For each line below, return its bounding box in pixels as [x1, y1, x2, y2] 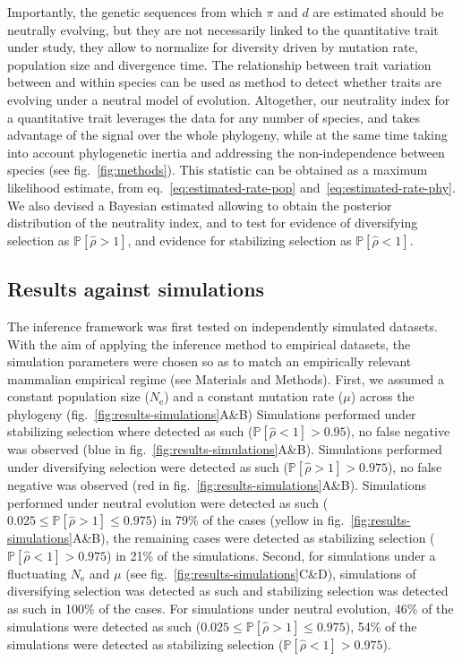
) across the [350, 387, 415, 406]
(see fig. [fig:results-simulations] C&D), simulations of [125, 563, 416, 582]
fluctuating [7, 563, 67, 582]
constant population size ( [7, 387, 150, 406]
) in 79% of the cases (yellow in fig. [151, 511, 345, 529]
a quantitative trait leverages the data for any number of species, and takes [7, 107, 420, 126]
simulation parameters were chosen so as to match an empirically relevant [7, 352, 412, 371]
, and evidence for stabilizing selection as [127, 230, 352, 249]
